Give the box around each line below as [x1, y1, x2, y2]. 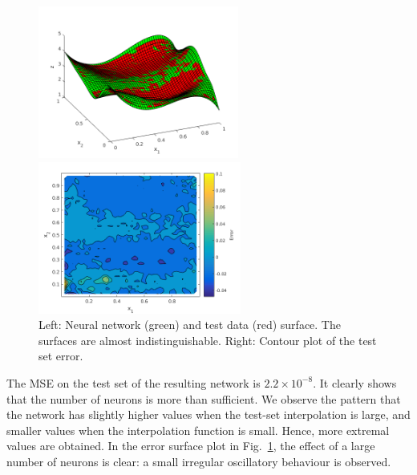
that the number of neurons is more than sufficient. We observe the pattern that [6, 390, 401, 407]
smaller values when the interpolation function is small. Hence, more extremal [6, 421, 390, 438]
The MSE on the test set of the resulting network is [6, 374, 261, 391]
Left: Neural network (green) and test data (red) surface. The [38, 316, 341, 333]
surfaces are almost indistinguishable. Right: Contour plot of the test [38, 331, 377, 348]
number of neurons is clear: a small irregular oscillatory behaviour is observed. [6, 453, 391, 469]
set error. [38, 347, 83, 364]
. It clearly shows [313, 374, 397, 391]
